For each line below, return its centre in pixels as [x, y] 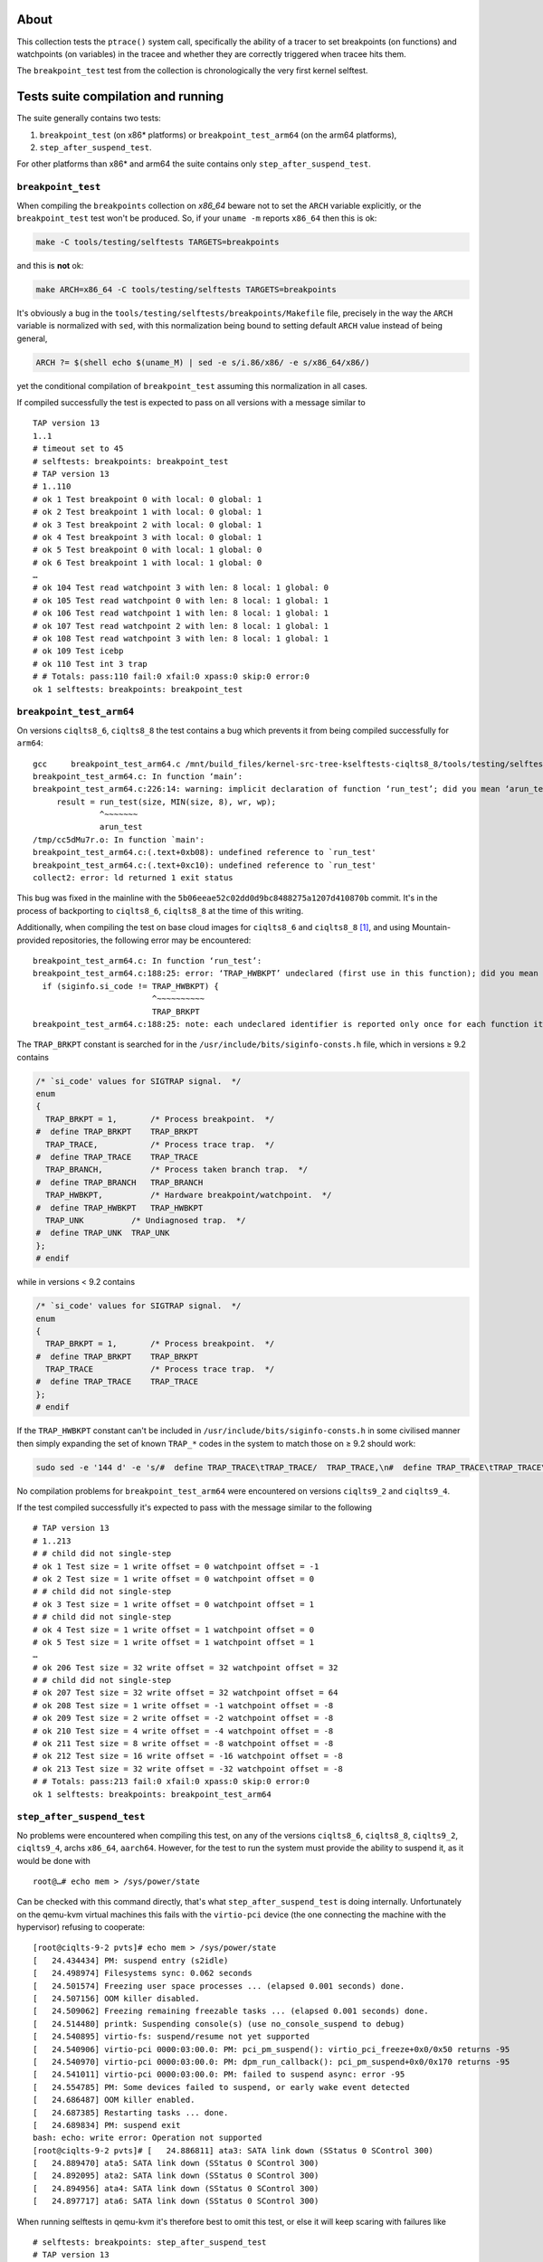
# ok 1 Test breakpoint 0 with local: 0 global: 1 [148, 499]
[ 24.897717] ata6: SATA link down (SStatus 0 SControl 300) [176, 2201]
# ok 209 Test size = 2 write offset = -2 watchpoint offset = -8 [183, 1718]
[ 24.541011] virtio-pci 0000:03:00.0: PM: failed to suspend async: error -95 [219, 2075]
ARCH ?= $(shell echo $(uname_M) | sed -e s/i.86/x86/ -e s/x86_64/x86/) [203, 362]
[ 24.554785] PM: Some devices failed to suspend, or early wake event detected [221, 2087]
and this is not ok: [50, 265]
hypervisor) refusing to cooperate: [81, 1927]
